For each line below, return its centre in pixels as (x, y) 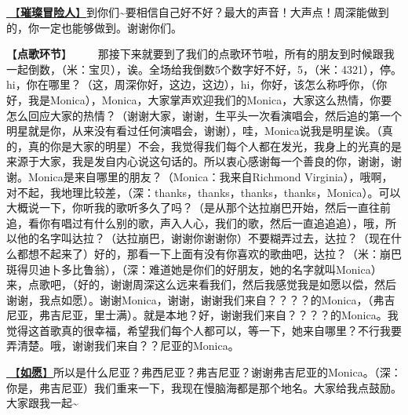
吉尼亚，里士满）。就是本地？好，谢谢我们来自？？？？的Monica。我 (224, 315)
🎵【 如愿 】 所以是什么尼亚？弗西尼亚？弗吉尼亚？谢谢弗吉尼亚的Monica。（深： (204, 372)
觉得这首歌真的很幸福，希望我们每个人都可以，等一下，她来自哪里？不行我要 (204, 330)
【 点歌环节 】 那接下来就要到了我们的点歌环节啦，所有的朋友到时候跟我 (200, 54)
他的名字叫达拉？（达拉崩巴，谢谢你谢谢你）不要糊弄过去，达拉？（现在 (204, 238)
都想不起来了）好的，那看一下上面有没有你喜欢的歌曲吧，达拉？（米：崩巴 (209, 253)
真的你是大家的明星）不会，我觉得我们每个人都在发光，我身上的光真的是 (215, 146)
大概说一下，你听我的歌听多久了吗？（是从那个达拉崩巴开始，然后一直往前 (199, 207)
